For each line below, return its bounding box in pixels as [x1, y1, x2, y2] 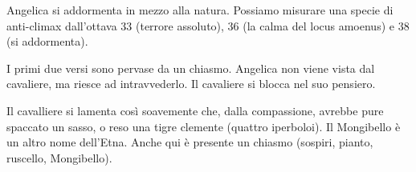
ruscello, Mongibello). [6, 149, 112, 166]
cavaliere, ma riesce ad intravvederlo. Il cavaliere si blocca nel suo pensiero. [6, 75, 376, 92]
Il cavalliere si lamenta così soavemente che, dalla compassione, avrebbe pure [6, 102, 384, 118]
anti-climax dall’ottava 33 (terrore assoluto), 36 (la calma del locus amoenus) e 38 [6, 17, 410, 34]
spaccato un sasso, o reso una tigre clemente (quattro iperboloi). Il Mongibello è [6, 118, 401, 134]
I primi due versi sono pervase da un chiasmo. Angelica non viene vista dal [6, 59, 375, 76]
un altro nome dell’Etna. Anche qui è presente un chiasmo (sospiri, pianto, [6, 134, 373, 150]
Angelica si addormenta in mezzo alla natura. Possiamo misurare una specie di [6, 2, 394, 18]
